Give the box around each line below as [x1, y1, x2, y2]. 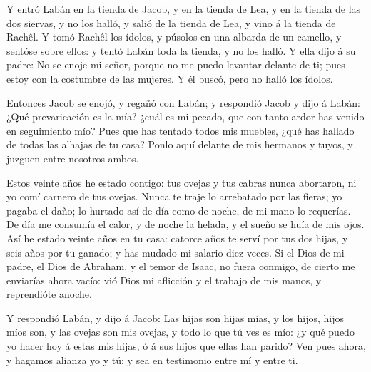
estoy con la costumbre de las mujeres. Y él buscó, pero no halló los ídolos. [6, 71, 333, 86]
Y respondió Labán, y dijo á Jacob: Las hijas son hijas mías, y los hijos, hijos [6, 310, 345, 325]
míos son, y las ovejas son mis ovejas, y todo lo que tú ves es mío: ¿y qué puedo [6, 324, 355, 339]
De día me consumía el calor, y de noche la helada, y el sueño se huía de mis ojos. [6, 217, 365, 232]
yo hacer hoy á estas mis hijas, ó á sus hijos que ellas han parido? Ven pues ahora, [6, 339, 366, 353]
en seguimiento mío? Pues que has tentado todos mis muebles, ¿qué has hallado [6, 123, 355, 138]
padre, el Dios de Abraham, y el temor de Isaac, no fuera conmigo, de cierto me [6, 259, 355, 274]
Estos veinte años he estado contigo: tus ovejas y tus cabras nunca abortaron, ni [6, 175, 357, 190]
